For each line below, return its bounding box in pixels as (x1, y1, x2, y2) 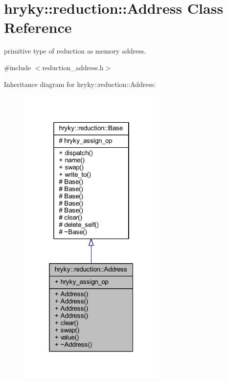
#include (4, 62, 31, 72)
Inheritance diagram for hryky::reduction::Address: (4, 79, 156, 89)
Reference (4, 17, 72, 37)
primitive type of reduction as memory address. (4, 46, 146, 56)
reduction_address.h (42, 62, 104, 72)
